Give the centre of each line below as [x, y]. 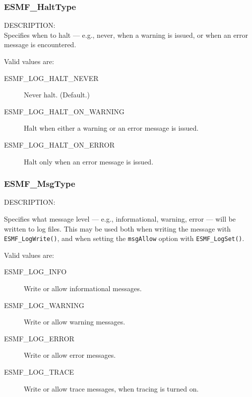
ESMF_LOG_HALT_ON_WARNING [64, 111]
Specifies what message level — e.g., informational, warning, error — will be [120, 218]
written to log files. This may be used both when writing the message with [117, 228]
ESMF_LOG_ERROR [39, 338]
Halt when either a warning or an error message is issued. [111, 128]
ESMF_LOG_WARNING [44, 305]
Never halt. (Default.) [57, 95]
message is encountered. [40, 44]
